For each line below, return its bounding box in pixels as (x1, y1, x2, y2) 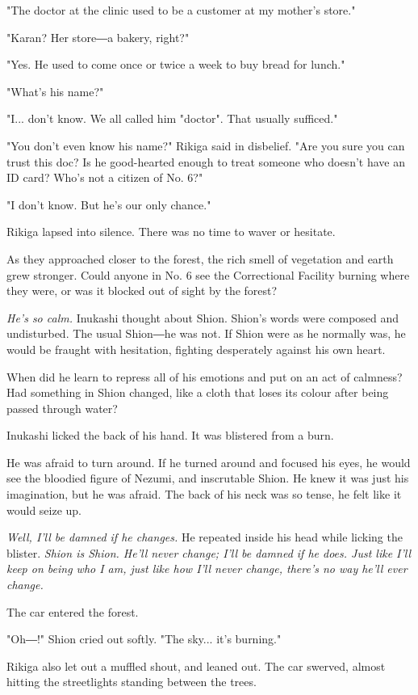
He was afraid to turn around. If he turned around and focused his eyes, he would (6, 453, 411, 470)
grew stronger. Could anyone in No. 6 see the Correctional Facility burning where (6, 266, 410, 283)
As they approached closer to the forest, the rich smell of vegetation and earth (6, 250, 394, 267)
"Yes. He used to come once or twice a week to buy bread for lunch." (6, 56, 345, 73)
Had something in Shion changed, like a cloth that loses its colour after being (6, 384, 389, 401)
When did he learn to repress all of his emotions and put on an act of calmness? (6, 368, 403, 385)
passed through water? (6, 399, 118, 416)
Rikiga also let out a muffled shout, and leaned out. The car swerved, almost (6, 657, 386, 674)
